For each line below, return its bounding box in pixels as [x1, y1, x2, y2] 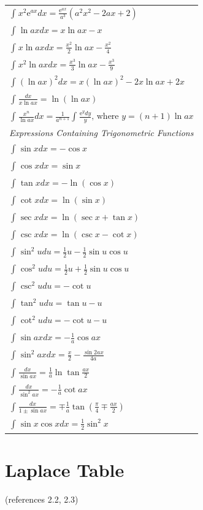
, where [91, 112, 119, 121]
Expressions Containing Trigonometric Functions [9, 126, 194, 139]
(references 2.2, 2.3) [5, 493, 79, 506]
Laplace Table [5, 457, 124, 482]
